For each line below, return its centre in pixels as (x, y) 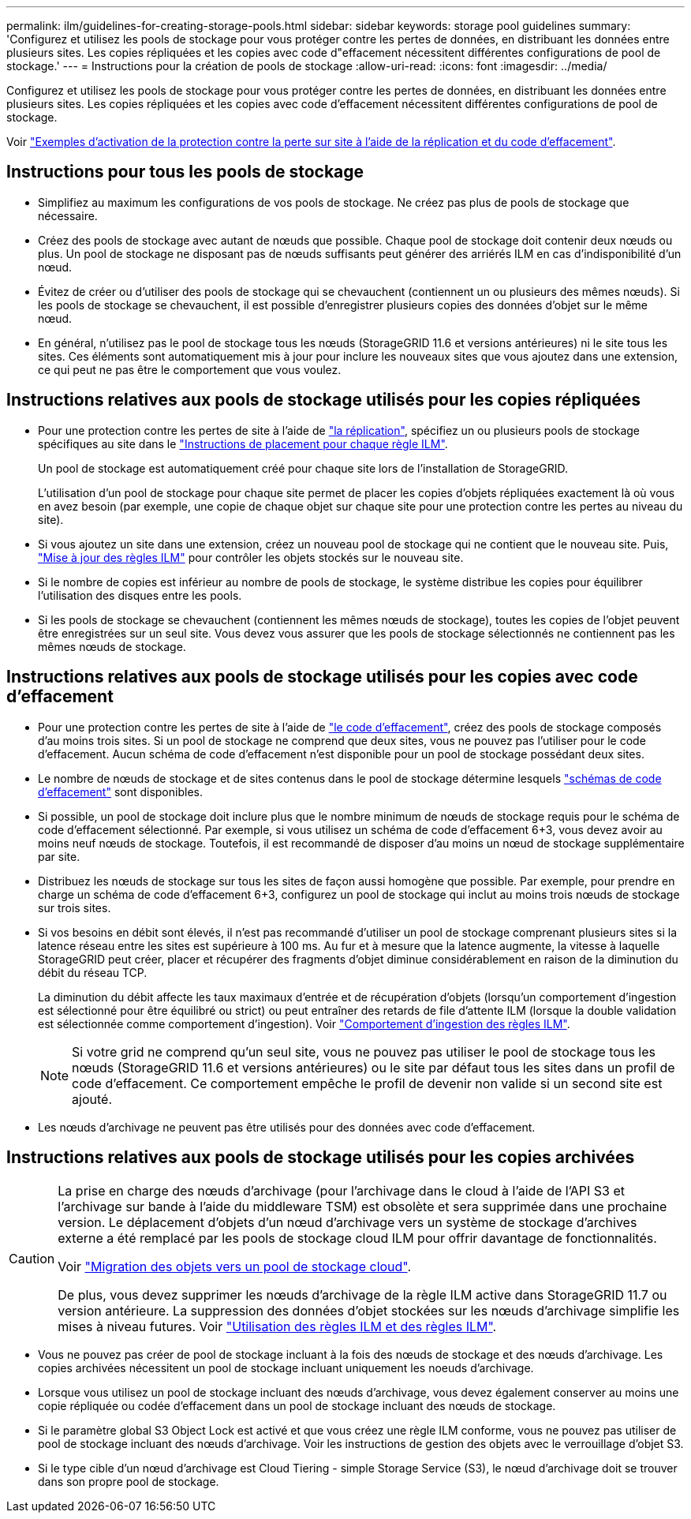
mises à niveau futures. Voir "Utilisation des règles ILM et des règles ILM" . (277, 1327)
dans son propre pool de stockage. (129, 1482)
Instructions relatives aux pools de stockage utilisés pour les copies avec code (322, 677)
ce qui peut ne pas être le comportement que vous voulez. (190, 369)
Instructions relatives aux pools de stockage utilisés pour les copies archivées (321, 1157)
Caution (32, 1259)
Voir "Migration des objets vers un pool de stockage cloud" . (235, 1267)
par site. (59, 856)
